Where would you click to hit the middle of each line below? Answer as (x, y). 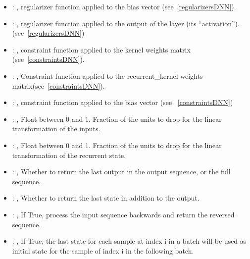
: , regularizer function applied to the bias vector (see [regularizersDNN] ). (124, 6)
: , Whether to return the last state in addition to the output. (106, 198)
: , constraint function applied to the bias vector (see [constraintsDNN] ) (123, 102)
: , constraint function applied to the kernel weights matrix (101, 49)
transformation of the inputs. (56, 129)
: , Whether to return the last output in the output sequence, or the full (121, 172)
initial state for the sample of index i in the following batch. (103, 250)
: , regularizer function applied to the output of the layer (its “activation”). (126, 23)
